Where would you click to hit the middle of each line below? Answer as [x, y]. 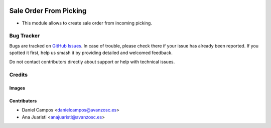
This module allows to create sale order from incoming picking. [87, 23]
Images [17, 88]
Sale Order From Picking [48, 11]
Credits [18, 75]
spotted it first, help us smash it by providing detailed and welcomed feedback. [91, 53]
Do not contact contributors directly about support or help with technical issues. [92, 62]
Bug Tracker [25, 36]
